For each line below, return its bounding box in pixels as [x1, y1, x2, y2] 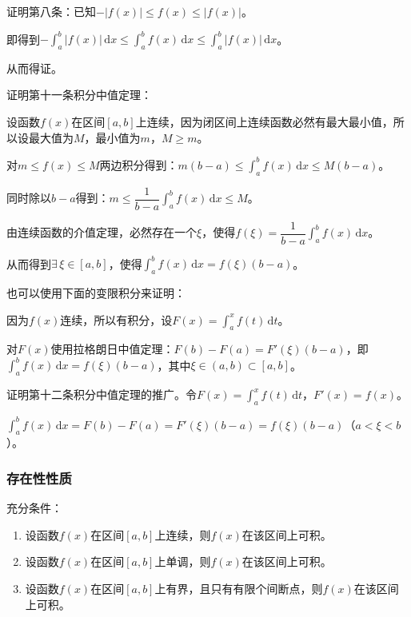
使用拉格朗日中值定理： [50, 340, 174, 357]
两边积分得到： [99, 156, 178, 173]
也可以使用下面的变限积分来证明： [6, 284, 186, 301]
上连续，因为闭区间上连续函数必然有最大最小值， [135, 113, 393, 130]
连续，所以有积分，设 [60, 311, 173, 328]
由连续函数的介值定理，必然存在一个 [6, 224, 197, 241]
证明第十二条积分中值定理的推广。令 [6, 386, 197, 403]
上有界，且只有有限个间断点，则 [154, 579, 323, 596]
